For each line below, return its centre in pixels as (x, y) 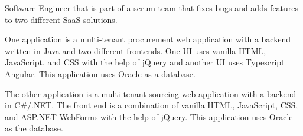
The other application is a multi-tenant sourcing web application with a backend (151, 93)
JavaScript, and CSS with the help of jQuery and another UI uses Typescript (145, 62)
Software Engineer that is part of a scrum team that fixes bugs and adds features (152, 8)
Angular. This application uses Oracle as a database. (100, 73)
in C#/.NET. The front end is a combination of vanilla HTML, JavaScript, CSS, (151, 105)
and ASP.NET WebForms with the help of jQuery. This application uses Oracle (149, 116)
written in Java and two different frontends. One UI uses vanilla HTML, (136, 50)
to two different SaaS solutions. (61, 19)
